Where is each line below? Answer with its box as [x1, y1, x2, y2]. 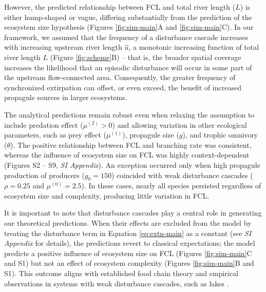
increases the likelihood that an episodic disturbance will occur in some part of [4, 62, 252, 72]
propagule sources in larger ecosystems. [4, 92, 127, 103]
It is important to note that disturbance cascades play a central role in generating [4, 207, 262, 218]
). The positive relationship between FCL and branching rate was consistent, [10, 139, 252, 150]
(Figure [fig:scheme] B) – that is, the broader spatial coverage [50, 51, 241, 62]
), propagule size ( [122, 129, 179, 140]
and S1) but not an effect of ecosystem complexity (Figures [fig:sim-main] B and [4, 258, 254, 268]
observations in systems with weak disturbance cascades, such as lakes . [4, 278, 229, 288]
